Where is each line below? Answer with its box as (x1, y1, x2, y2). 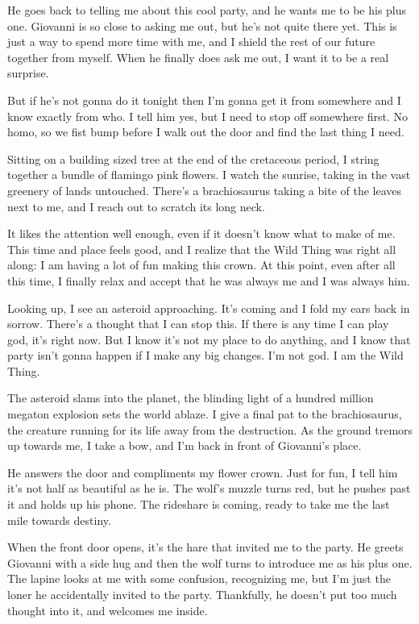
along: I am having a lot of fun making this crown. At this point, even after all (7, 256, 396, 273)
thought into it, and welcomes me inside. (7, 601, 208, 618)
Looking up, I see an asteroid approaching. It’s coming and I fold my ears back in (7, 299, 410, 316)
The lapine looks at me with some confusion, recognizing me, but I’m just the (7, 570, 391, 587)
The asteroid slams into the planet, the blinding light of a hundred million (7, 389, 374, 406)
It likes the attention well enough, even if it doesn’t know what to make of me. (7, 225, 396, 242)
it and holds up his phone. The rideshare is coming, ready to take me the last (7, 496, 390, 513)
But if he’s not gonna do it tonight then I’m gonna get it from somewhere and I (7, 91, 401, 108)
